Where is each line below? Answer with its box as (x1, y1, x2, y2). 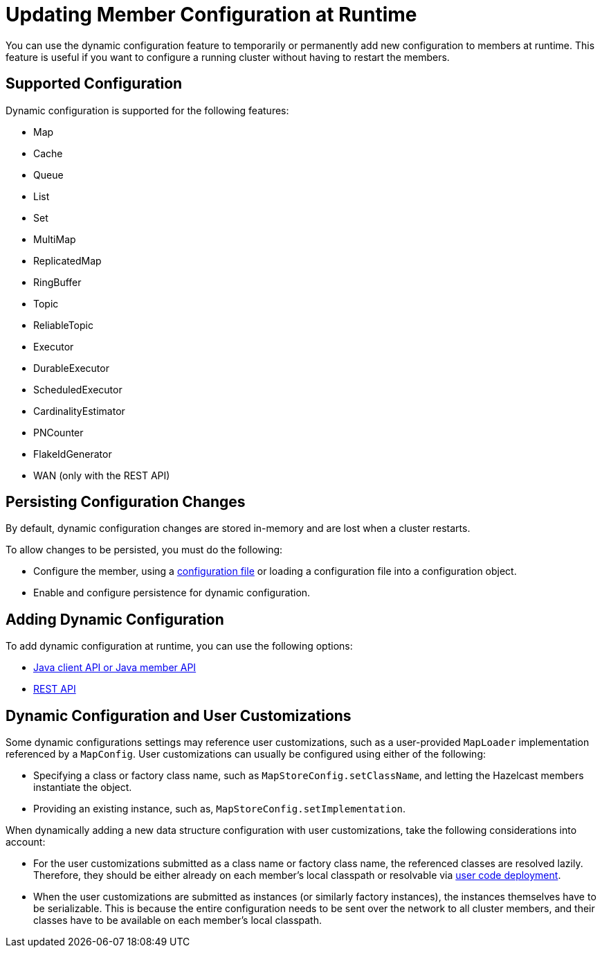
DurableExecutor (33, 362, 109, 374)
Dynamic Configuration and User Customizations (6, 706, 352, 724)
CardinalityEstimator (33, 404, 125, 417)
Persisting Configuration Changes (6, 493, 246, 511)
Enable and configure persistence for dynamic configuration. (33, 587, 311, 599)
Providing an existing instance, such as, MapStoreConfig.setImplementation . (33, 803, 406, 815)
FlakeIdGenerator (33, 447, 112, 460)
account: (6, 836, 46, 848)
